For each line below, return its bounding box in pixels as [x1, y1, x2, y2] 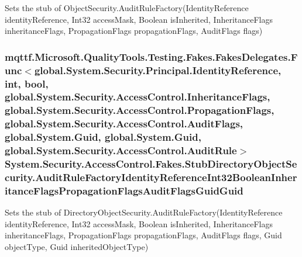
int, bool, [5, 76, 49, 91]
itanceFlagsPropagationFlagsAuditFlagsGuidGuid [5, 183, 243, 197]
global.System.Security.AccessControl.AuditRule [5, 143, 237, 158]
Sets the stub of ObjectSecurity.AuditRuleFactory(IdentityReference [5, 2, 249, 13]
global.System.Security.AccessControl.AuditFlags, [5, 116, 243, 131]
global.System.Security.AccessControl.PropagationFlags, [5, 103, 274, 117]
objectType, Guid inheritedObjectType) [5, 241, 149, 252]
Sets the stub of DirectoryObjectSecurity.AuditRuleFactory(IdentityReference [5, 206, 283, 218]
